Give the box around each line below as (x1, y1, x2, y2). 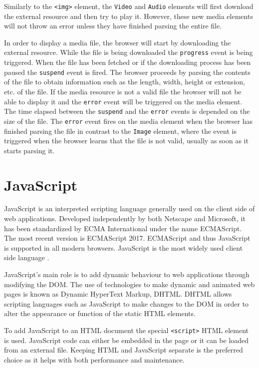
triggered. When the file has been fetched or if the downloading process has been (4, 57, 251, 67)
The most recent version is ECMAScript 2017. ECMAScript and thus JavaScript (4, 233, 251, 243)
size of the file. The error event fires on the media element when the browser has (4, 115, 253, 126)
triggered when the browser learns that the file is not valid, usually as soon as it (4, 135, 249, 146)
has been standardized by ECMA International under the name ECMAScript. (4, 223, 242, 233)
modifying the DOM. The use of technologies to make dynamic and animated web (4, 279, 255, 289)
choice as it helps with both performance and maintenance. (4, 354, 185, 365)
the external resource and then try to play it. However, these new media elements (4, 10, 253, 21)
